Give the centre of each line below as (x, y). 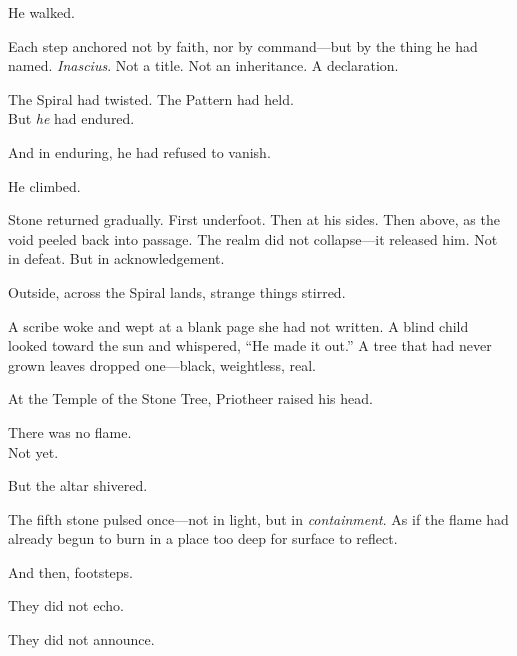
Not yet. (33, 451)
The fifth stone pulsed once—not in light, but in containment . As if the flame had (258, 518)
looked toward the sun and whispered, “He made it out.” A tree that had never (250, 345)
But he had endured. (71, 118)
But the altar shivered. (78, 485)
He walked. (41, 12)
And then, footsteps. (71, 571)
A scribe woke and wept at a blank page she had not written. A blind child (238, 325)
